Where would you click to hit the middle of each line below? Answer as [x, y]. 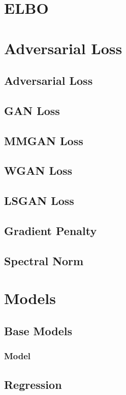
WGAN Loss [38, 170]
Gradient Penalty [51, 231]
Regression [33, 384]
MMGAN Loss [44, 140]
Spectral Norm [44, 260]
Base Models [38, 330]
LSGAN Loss [39, 201]
